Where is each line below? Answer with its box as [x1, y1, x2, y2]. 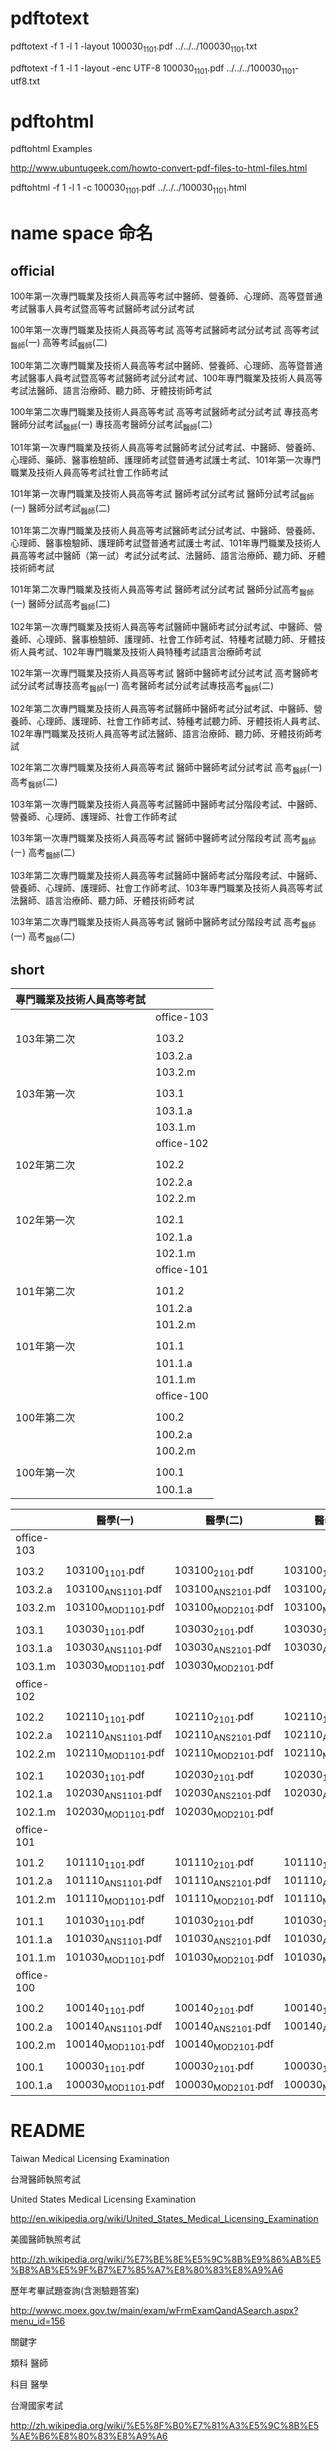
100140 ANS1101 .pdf [65, 2019, 163, 2035]
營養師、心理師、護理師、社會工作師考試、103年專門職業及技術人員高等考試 [10, 882, 323, 894]
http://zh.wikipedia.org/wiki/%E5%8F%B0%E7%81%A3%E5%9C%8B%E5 [10, 2419, 320, 2431]
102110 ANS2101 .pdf [174, 1727, 272, 1743]
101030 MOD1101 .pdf [65, 1950, 165, 1966]
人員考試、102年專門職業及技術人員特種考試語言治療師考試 [18, 646, 262, 658]
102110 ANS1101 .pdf [65, 1727, 163, 1743]
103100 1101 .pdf [65, 1563, 145, 1579]
